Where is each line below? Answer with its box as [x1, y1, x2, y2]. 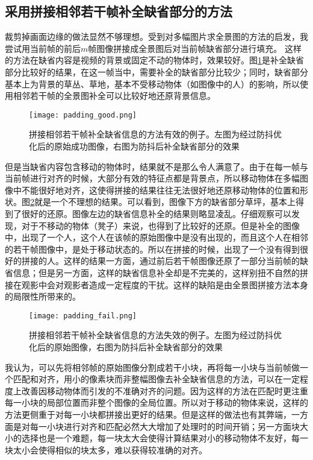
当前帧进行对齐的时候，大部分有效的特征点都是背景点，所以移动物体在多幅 [5, 172, 300, 184]
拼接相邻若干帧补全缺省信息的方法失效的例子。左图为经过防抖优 [29, 329, 282, 341]
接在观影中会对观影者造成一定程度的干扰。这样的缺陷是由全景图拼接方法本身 [5, 278, 308, 291]
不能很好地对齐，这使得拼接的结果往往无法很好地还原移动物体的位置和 [21, 183, 300, 196]
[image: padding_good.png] [29, 110, 137, 119]
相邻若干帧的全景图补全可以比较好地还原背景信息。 [13, 89, 215, 102]
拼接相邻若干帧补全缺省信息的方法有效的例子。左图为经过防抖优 [29, 128, 282, 140]
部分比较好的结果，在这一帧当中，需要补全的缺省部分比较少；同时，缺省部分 [5, 65, 308, 78]
